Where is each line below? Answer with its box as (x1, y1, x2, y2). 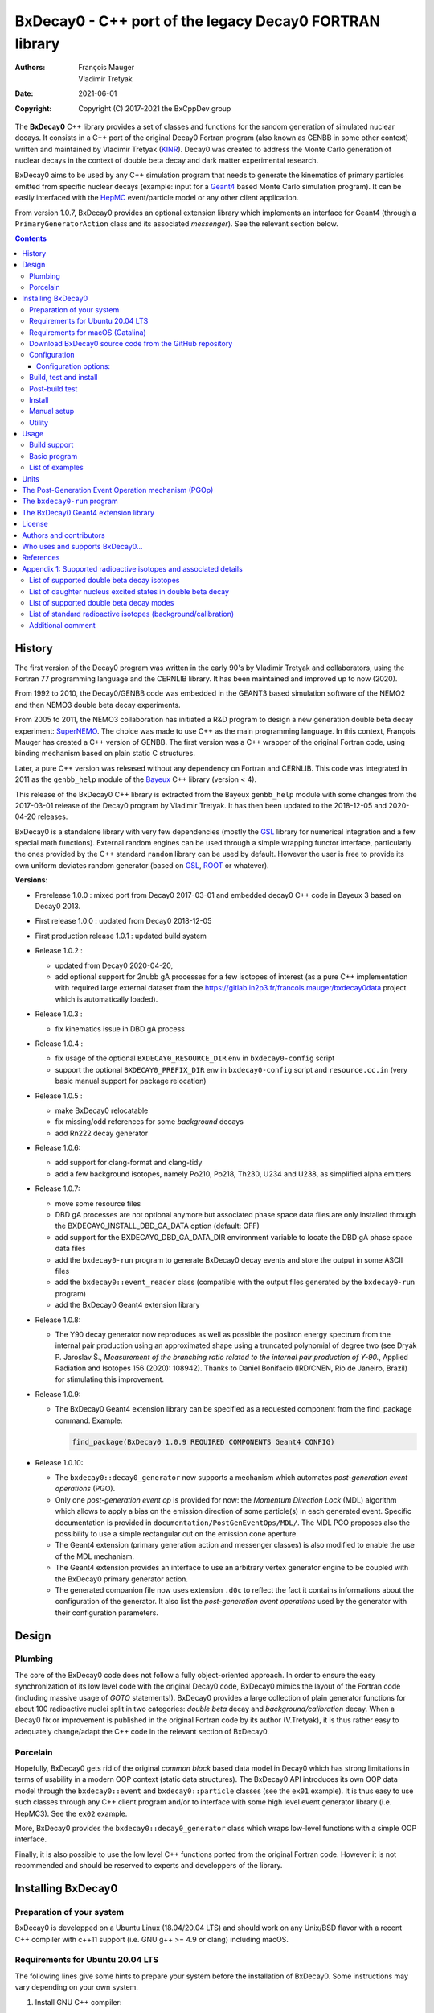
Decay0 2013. (35, 902, 81, 911)
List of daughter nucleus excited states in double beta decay (29, 586, 229, 596)
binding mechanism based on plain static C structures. (14, 749, 196, 758)
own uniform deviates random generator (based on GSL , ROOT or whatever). (14, 860, 269, 870)
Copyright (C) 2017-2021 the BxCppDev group (78, 103, 231, 113)
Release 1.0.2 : (35, 946, 84, 956)
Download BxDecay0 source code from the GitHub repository (29, 338, 233, 348)
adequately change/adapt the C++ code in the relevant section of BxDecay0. (14, 1726, 269, 1736)
